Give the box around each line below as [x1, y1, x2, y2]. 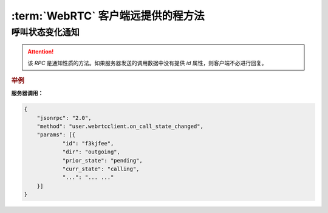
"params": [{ [36, 131, 76, 138]
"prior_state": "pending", [62, 157, 143, 164]
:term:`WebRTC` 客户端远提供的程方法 [11, 9, 205, 23]
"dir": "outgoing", [62, 148, 121, 155]
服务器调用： [11, 89, 44, 97]
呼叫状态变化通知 [11, 27, 80, 38]
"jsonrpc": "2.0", [36, 114, 92, 121]
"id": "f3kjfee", [62, 140, 114, 147]
